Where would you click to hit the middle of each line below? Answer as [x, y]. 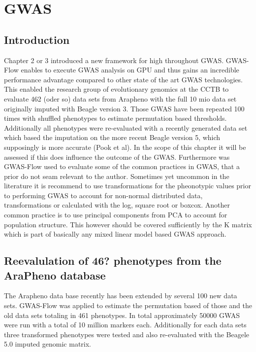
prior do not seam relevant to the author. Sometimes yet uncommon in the [117, 176]
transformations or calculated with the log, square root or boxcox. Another [117, 205]
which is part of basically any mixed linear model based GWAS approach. [115, 234]
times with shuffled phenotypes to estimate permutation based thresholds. [115, 118]
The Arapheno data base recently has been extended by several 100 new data [121, 296]
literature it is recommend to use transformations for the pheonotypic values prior [128, 186]
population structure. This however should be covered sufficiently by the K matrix [128, 224]
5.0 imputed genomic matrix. [48, 344]
